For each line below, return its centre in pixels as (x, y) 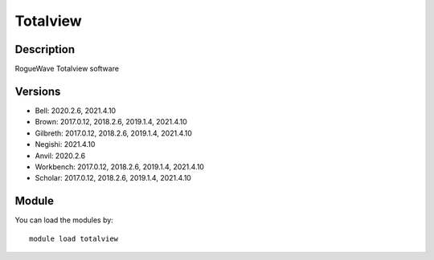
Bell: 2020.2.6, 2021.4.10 (76, 110)
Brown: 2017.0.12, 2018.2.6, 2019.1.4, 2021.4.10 (111, 122)
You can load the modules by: (64, 220)
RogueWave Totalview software (67, 69)
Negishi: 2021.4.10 (65, 144)
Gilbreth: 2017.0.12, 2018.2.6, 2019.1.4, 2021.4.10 (114, 133)
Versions (38, 91)
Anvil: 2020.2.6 (60, 156)
